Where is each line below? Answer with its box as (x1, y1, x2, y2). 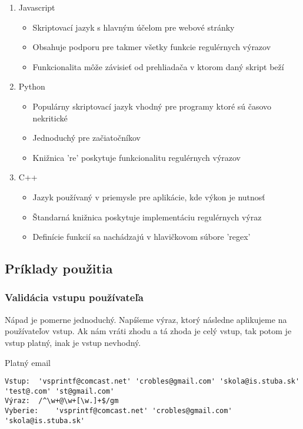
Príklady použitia (5, 259, 113, 278)
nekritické (32, 111, 68, 124)
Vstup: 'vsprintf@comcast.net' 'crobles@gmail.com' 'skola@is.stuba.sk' (5, 377, 300, 386)
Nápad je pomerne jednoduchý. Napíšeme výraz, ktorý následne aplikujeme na (5, 313, 287, 325)
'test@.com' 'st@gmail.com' (5, 387, 115, 395)
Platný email (5, 356, 51, 368)
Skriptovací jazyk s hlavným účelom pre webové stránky (32, 21, 235, 33)
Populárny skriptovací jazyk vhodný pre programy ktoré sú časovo (32, 100, 272, 112)
